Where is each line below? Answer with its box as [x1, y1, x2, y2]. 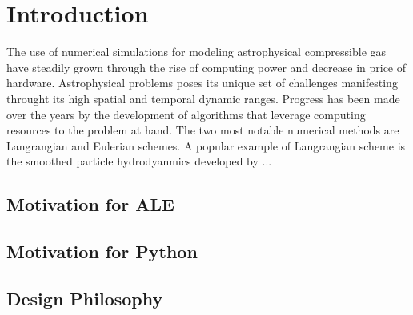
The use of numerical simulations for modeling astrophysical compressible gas [6, 43, 387, 60]
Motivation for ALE [6, 192, 174, 217]
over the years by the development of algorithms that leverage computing [6, 106, 366, 122]
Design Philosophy [6, 285, 163, 310]
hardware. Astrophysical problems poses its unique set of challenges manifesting [6, 74, 398, 91]
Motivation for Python [6, 239, 198, 264]
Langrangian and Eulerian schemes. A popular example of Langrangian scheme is [6, 137, 406, 154]
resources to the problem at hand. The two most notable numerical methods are [6, 122, 399, 138]
